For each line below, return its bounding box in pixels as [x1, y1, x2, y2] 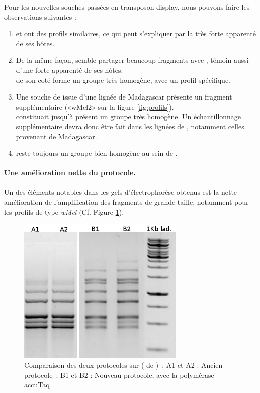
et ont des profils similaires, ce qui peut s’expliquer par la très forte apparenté [16, 28, 256, 39]
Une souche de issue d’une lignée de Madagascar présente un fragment [16, 91, 232, 102]
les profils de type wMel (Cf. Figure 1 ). [4, 206, 124, 217]
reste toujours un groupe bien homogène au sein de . [16, 148, 178, 158]
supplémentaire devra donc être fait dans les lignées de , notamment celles [16, 121, 244, 131]
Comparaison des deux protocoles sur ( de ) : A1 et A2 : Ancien [24, 359, 223, 370]
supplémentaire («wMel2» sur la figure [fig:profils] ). [16, 101, 174, 112]
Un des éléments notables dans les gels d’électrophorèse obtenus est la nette [4, 186, 237, 197]
